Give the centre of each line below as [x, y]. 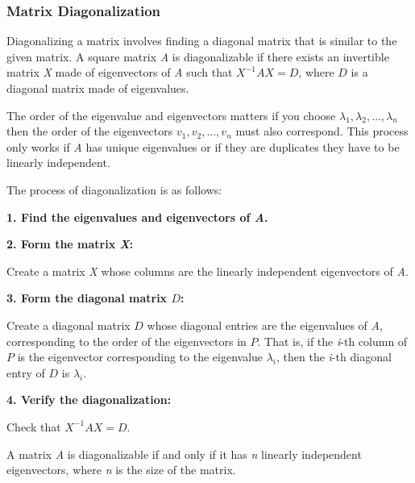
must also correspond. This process [322, 131]
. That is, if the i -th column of [332, 341]
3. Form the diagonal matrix [87, 298]
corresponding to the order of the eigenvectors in [127, 341]
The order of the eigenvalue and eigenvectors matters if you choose [171, 115]
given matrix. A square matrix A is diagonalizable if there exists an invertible [198, 56]
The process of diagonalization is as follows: [114, 189]
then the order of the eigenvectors [90, 131]
